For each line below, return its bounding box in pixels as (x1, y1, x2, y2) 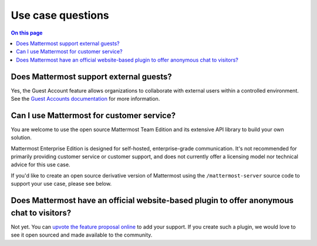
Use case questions (11, 9, 110, 22)
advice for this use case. (11, 161, 70, 168)
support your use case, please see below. (11, 180, 112, 187)
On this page (11, 29, 43, 36)
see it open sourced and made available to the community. (11, 231, 153, 238)
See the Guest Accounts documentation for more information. (11, 95, 160, 102)
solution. (11, 134, 32, 141)
